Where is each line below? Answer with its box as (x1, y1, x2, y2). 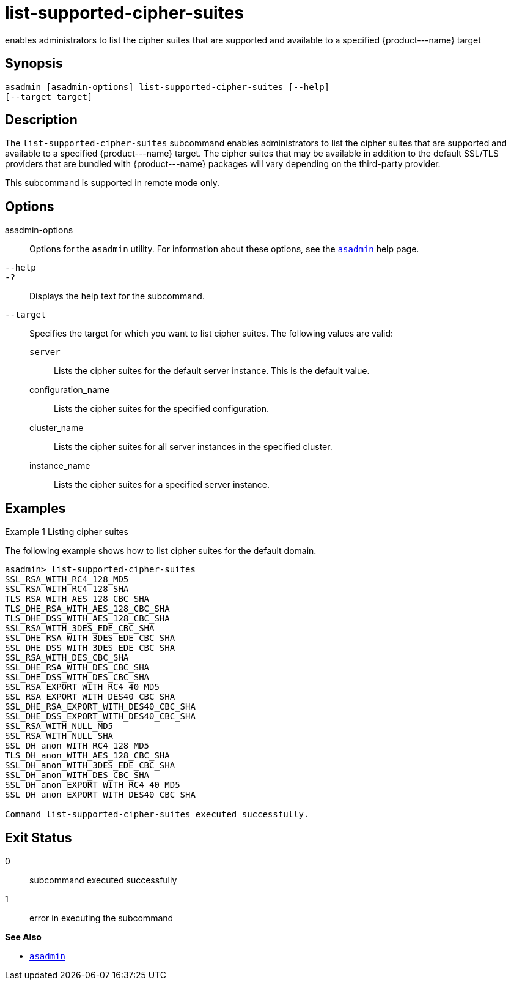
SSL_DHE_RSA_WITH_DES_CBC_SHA (5, 662, 150, 673)
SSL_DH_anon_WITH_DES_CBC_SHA (5, 770, 150, 781)
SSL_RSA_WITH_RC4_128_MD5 (5, 574, 129, 585)
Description (5, 112, 78, 128)
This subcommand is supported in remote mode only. (5, 178, 220, 189)
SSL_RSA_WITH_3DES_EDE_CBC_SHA (5, 623, 155, 634)
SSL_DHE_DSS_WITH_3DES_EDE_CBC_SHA (5, 643, 175, 653)
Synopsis (5, 56, 63, 72)
